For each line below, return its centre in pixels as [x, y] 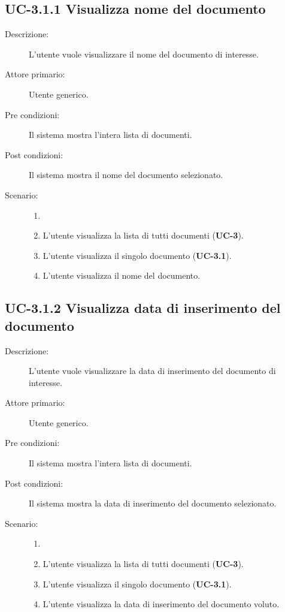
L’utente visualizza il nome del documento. [122, 275]
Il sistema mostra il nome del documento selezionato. [126, 175]
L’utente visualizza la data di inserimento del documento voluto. [161, 604]
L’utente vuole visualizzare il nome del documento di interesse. [144, 54]
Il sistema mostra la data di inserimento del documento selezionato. [153, 503]
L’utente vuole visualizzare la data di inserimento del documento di [152, 371]
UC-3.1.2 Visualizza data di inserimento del [143, 308]
